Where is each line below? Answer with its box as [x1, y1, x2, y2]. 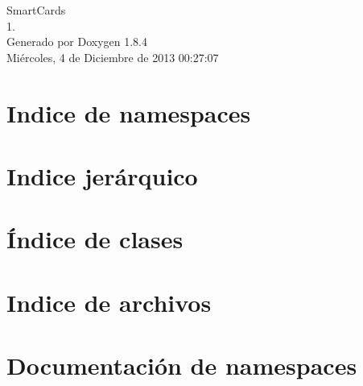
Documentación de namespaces [6, 349, 357, 382]
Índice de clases [6, 222, 184, 255]
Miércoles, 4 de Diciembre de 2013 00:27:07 [6, 48, 219, 65]
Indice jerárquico [6, 159, 198, 192]
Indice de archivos [6, 285, 212, 318]
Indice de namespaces [6, 96, 251, 129]
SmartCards [6, 2, 66, 18]
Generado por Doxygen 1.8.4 [6, 33, 147, 50]
